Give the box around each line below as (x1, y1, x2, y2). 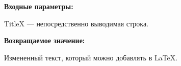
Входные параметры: (4, 1, 73, 11)
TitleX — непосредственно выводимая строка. (4, 18, 149, 28)
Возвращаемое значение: (4, 35, 85, 46)
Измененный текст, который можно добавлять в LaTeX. (4, 52, 178, 62)
